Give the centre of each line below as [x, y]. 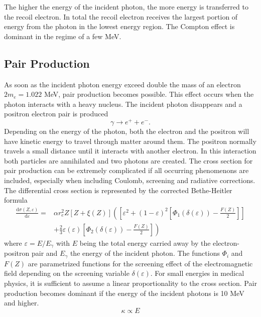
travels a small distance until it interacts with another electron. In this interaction [130, 151]
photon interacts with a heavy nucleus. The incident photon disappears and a [123, 104]
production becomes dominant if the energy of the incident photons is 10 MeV [124, 293]
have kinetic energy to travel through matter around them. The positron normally [130, 141]
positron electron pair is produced [56, 114]
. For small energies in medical [197, 273]
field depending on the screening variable [67, 273]
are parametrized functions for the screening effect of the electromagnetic [140, 263]
